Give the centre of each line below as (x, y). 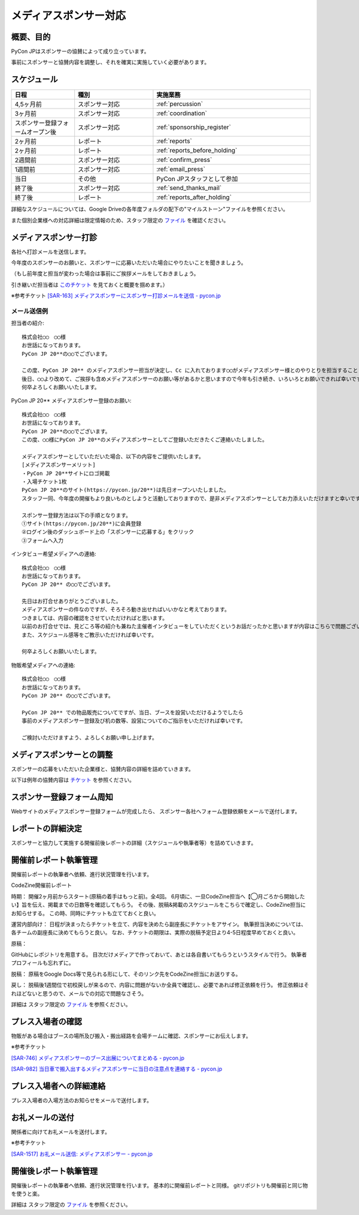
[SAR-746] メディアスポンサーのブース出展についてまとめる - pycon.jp (98, 1058)
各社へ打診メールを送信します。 (50, 251)
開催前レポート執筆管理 (54, 860)
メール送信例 (30, 311)
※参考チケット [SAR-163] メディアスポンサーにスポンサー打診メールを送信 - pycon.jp (116, 296)
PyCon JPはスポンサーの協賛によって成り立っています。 (80, 52)
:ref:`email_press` (181, 169)
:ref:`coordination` (182, 113)
